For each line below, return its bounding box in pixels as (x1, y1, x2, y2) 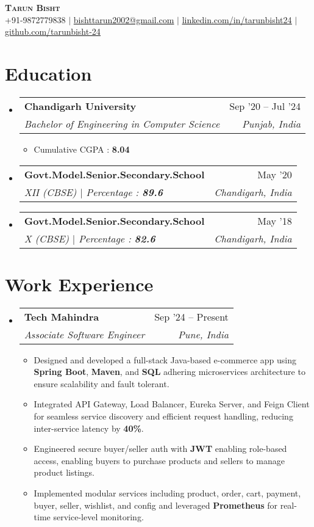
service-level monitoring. (53, 511, 144, 523)
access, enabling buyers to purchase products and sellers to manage (34, 454, 285, 467)
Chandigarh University (24, 98, 137, 113)
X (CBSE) (24, 231, 70, 245)
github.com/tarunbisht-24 (5, 25, 101, 38)
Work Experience (5, 271, 154, 296)
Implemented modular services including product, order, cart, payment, (34, 486, 301, 499)
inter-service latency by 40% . (34, 421, 144, 434)
